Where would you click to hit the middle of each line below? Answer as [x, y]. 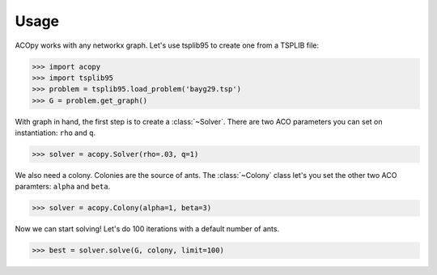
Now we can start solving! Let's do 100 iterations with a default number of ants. [147, 229]
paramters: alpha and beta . [63, 187]
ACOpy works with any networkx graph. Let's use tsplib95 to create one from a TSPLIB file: [167, 45]
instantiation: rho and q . [55, 133]
